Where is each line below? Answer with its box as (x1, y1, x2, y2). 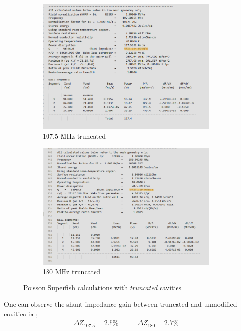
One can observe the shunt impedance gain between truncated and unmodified (4, 299, 237, 309)
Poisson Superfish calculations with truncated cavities (23, 283, 182, 293)
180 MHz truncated (43, 266, 101, 276)
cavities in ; (4, 308, 38, 318)
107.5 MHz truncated (43, 130, 106, 141)
